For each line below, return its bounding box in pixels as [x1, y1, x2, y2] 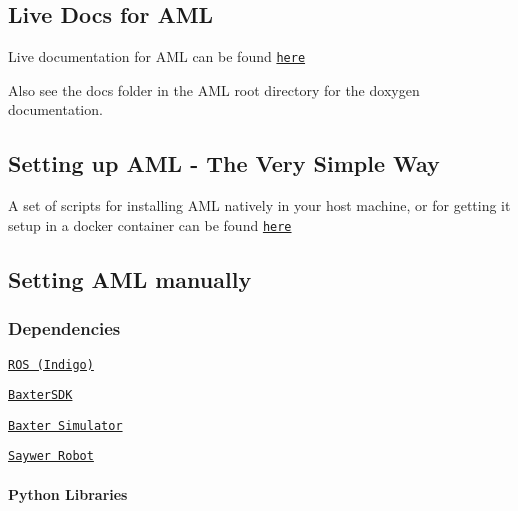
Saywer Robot [8, 449, 94, 464]
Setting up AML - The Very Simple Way [8, 148, 440, 179]
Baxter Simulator [8, 418, 123, 433]
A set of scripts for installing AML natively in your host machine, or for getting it [8, 195, 511, 216]
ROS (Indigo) [8, 357, 94, 372]
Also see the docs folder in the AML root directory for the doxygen [8, 79, 420, 100]
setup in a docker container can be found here [8, 214, 292, 235]
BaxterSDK [8, 388, 73, 403]
